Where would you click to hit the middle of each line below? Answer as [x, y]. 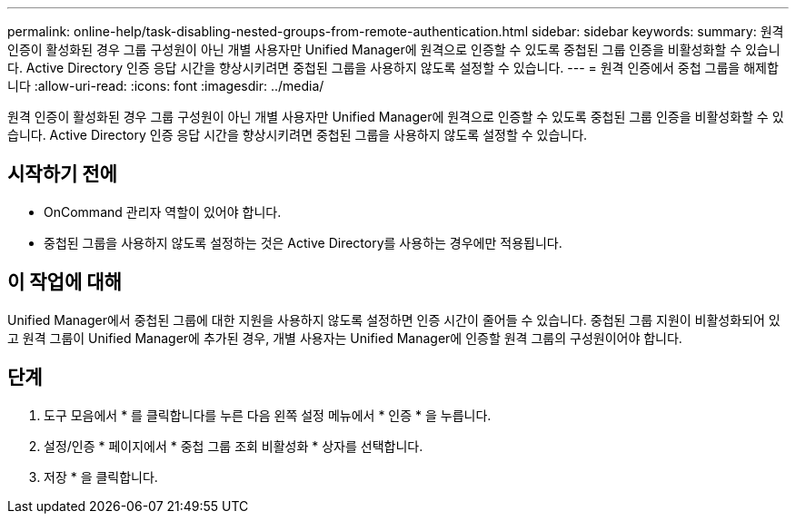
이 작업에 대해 [65, 282]
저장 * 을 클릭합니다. [101, 477]
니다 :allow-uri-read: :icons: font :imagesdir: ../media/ [166, 86]
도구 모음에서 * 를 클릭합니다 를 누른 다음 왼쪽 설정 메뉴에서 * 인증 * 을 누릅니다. [268, 415]
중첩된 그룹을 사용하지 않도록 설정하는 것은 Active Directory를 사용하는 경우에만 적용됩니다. [303, 242]
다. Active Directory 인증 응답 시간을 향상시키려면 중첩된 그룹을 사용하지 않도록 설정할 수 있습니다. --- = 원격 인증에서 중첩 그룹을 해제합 [393, 68]
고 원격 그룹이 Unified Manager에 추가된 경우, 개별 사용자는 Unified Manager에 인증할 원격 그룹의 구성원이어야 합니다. [345, 338]
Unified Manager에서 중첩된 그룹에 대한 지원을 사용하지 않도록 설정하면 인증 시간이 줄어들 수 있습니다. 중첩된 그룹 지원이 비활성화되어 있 [394, 319]
